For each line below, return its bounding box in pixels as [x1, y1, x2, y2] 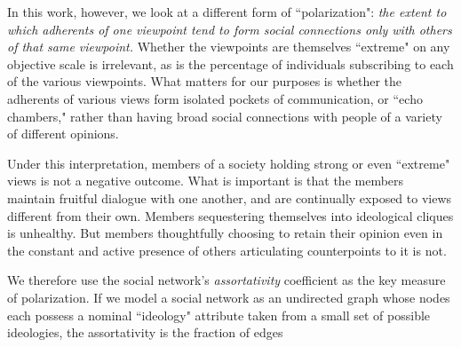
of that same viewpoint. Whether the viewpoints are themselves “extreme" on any [7, 37, 450, 56]
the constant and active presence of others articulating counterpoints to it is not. [7, 241, 447, 259]
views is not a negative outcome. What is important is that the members [7, 171, 404, 190]
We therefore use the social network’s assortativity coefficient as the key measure [7, 271, 446, 289]
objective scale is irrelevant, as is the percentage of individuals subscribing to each [7, 54, 454, 73]
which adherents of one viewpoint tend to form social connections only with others [7, 20, 452, 38]
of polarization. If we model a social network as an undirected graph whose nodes [7, 288, 450, 306]
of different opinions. [7, 124, 119, 143]
